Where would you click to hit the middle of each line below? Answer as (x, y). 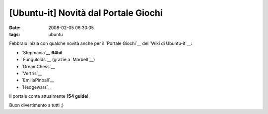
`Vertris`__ (32, 73)
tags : (15, 34)
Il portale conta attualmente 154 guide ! (49, 96)
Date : (15, 28)
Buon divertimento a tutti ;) (36, 105)
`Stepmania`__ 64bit (42, 52)
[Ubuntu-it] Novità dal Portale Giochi (86, 13)
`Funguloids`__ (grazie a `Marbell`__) (58, 60)
